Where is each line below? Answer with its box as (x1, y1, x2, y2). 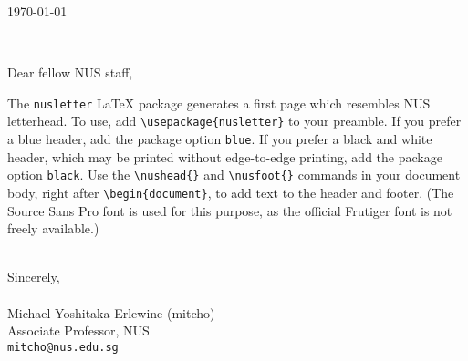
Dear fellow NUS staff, (7, 63, 133, 82)
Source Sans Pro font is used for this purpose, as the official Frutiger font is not (7, 201, 452, 220)
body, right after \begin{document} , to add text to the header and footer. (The (7, 183, 454, 201)
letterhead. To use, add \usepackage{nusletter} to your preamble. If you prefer (7, 111, 462, 130)
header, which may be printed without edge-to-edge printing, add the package (7, 147, 442, 166)
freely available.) (7, 219, 99, 238)
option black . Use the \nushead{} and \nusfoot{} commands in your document (7, 165, 461, 184)
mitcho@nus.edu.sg (7, 340, 119, 354)
